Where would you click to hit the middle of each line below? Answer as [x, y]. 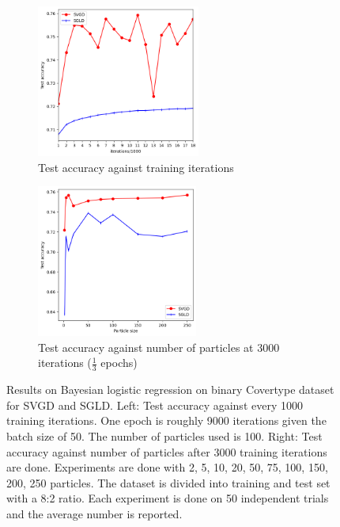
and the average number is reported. [94, 513]
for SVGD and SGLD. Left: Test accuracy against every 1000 [155, 405]
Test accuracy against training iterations [136, 167]
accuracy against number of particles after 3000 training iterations [167, 451]
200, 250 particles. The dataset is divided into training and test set [168, 482]
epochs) [119, 363]
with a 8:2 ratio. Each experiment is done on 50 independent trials [168, 498]
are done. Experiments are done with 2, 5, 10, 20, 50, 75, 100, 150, [167, 467]
